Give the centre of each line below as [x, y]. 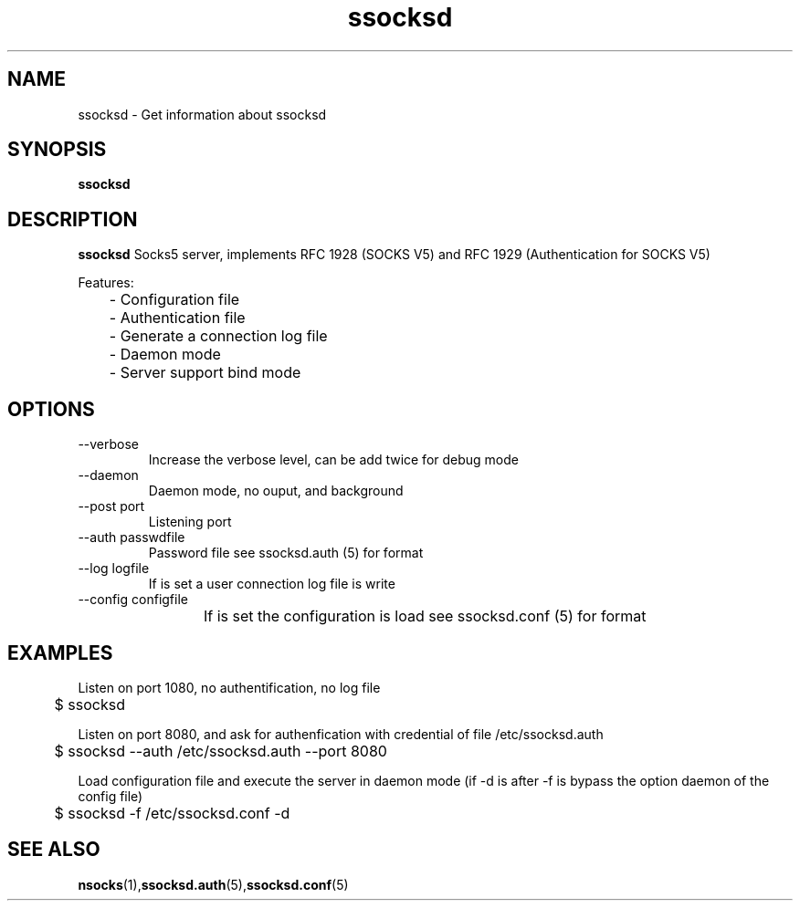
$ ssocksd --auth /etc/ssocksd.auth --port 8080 [221, 751]
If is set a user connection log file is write [272, 584]
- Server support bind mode [205, 373]
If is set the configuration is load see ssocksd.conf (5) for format [425, 616]
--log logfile [114, 569]
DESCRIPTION [73, 219]
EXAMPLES [60, 652]
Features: [106, 283]
